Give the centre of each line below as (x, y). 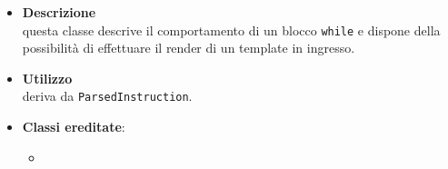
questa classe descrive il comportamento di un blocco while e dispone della (231, 30)
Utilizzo (47, 78)
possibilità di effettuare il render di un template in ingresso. (189, 48)
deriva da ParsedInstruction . (107, 96)
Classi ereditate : (74, 127)
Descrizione (59, 12)
